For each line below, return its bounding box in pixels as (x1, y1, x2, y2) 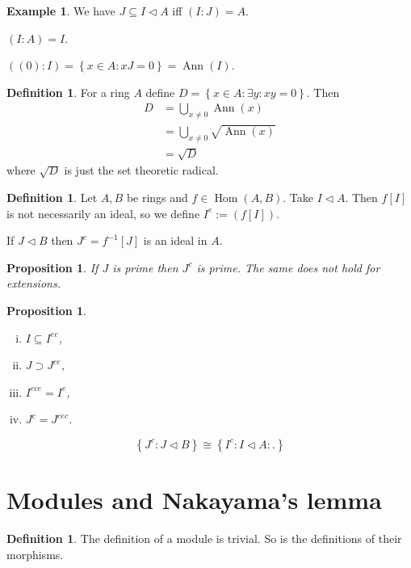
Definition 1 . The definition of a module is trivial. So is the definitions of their (6, 530, 402, 547)
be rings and (126, 188, 188, 205)
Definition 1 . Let (6, 188, 98, 205)
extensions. (6, 275, 61, 292)
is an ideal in (143, 232, 208, 249)
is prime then (112, 259, 178, 276)
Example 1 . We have (6, 2, 115, 19)
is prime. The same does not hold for (196, 259, 380, 276)
